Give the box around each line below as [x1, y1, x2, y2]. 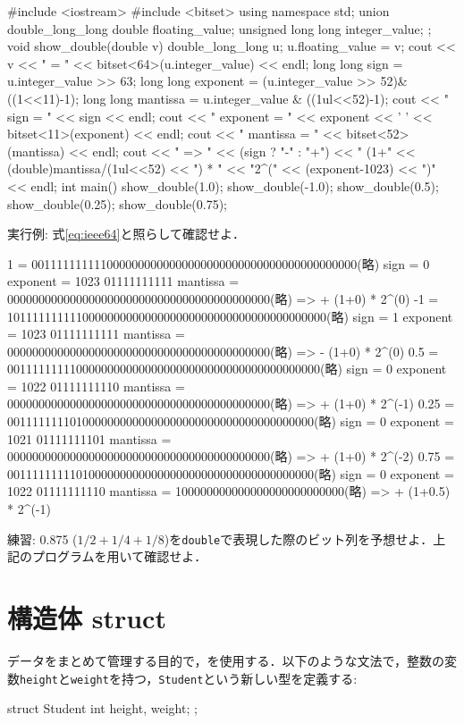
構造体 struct [7, 600, 166, 636]
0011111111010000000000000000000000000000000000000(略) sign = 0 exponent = [7, 412, 454, 431]
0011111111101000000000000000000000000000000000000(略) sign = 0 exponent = [7, 464, 454, 483]
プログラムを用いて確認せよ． [31, 547, 207, 566]
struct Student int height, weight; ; [7, 699, 198, 718]
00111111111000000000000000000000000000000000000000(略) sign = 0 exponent [7, 359, 447, 378]
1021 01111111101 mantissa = [7, 429, 172, 448]
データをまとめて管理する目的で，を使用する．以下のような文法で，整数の [7, 652, 444, 669]
